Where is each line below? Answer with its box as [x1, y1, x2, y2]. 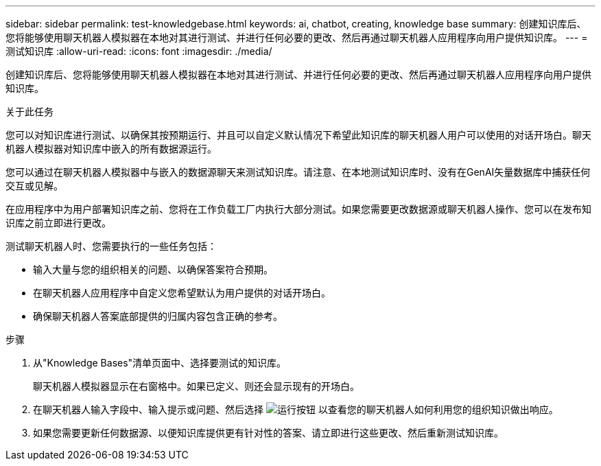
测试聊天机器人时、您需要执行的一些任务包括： [5, 240, 217, 252]
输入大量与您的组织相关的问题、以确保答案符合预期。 [33, 264, 273, 275]
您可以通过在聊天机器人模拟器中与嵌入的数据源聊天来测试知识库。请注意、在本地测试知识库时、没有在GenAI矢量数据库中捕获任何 [5, 166, 591, 178]
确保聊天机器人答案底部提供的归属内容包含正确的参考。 [33, 310, 283, 322]
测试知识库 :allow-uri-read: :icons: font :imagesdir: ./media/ [5, 45, 272, 57]
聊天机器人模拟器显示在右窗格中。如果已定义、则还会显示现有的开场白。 [33, 380, 360, 392]
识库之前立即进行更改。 [5, 217, 111, 229]
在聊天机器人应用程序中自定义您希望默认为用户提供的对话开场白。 [33, 287, 331, 299]
